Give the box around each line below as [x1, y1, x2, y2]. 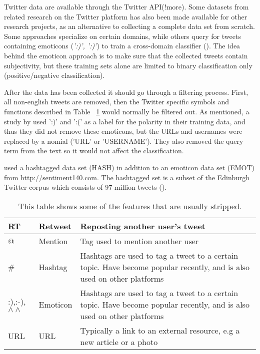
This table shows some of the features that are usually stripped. [18, 200, 242, 212]
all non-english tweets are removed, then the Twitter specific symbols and [4, 96, 229, 107]
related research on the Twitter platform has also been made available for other [4, 11, 247, 21]
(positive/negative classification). [4, 70, 105, 80]
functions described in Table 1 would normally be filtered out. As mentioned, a [4, 106, 249, 116]
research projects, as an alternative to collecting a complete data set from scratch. [4, 21, 255, 31]
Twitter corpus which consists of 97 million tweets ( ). [4, 182, 167, 192]
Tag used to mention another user [80, 235, 199, 247]
